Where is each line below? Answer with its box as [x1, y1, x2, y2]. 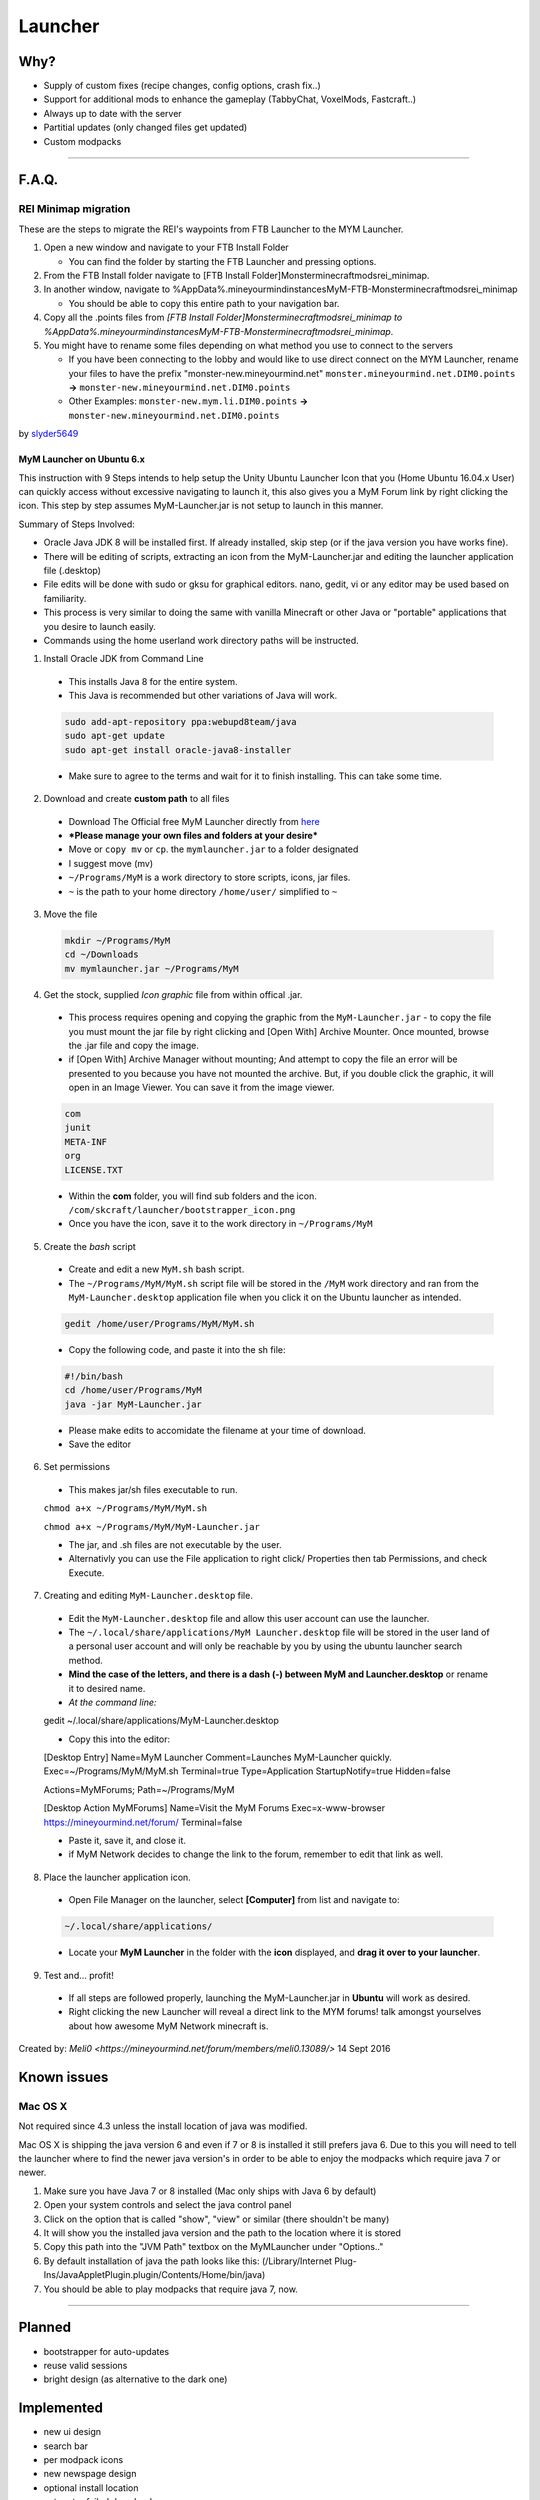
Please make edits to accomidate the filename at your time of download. [68, 1424, 367, 1436]
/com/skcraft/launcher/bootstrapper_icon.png [68, 1205, 296, 1215]
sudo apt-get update [64, 730, 165, 742]
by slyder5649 [18, 428, 79, 440]
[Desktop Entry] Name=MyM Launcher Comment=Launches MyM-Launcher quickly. [43, 1751, 392, 1764]
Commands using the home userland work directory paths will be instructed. [43, 634, 359, 646]
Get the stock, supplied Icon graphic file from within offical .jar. [43, 988, 303, 1000]
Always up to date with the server [43, 107, 182, 119]
